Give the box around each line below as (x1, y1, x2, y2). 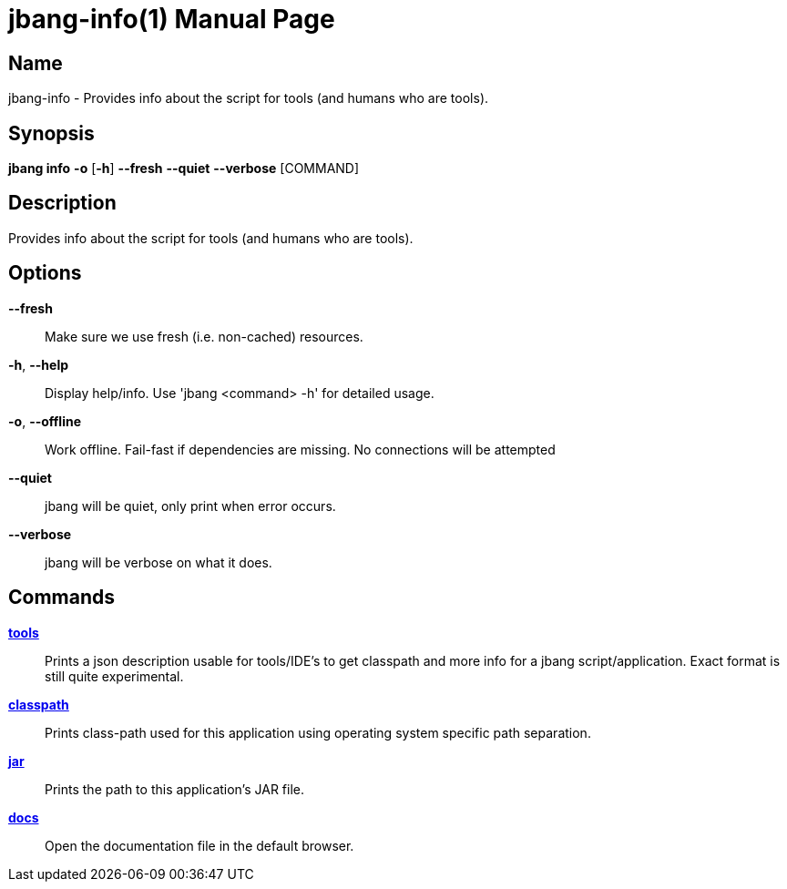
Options (8, 261, 82, 285)
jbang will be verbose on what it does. (45, 554, 272, 570)
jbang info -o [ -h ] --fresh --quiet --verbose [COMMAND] (8, 160, 360, 177)
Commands (8, 586, 116, 609)
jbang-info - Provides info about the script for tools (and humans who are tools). (8, 90, 489, 107)
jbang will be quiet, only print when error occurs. (45, 497, 336, 514)
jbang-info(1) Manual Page (8, 4, 335, 35)
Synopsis (8, 121, 95, 145)
